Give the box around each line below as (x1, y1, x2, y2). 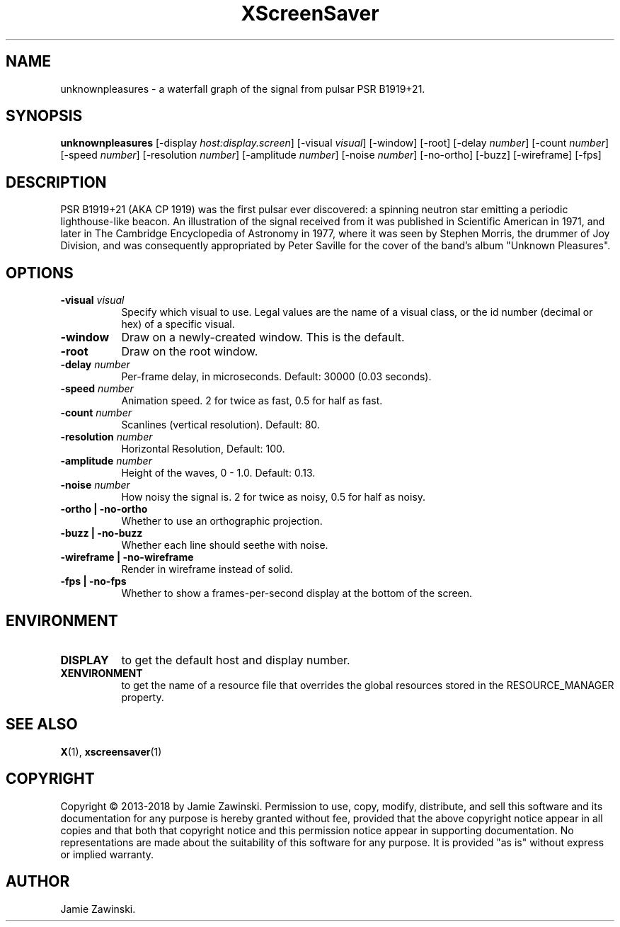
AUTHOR (6, 872, 70, 891)
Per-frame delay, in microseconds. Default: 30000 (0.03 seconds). (121, 370, 432, 383)
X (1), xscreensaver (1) (60, 745, 162, 758)
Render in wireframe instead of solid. (121, 563, 293, 576)
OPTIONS (6, 263, 74, 282)
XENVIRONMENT (60, 666, 143, 679)
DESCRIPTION (6, 173, 107, 191)
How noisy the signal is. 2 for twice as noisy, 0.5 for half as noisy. (121, 491, 426, 504)
